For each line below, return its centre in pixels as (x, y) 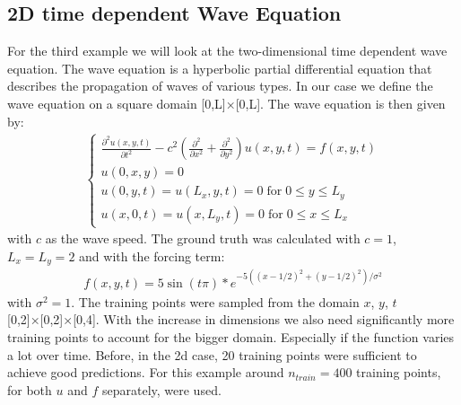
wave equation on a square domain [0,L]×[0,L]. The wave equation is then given (226, 103)
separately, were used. (161, 389)
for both (30, 389)
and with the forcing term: (152, 255)
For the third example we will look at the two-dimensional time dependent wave (227, 51)
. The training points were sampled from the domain (215, 301)
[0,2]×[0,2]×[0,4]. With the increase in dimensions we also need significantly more (231, 319)
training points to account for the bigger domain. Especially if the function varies (231, 336)
